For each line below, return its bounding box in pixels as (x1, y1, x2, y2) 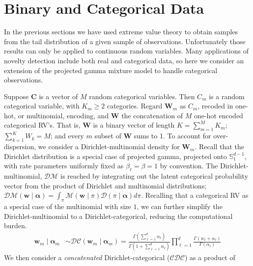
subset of (94, 131, 121, 141)
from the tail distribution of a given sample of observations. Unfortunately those (4, 36, 246, 46)
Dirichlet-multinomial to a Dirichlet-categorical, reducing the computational (4, 211, 233, 221)
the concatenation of (121, 110, 183, 120)
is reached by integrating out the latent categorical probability (60, 171, 248, 181)
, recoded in (197, 101, 233, 111)
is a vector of (39, 91, 78, 101)
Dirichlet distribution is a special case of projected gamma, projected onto (4, 151, 227, 161)
